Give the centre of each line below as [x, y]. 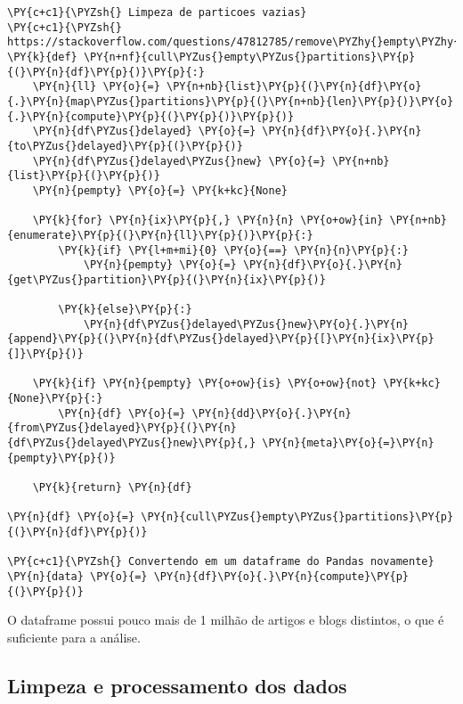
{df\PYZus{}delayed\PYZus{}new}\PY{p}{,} [132, 443]
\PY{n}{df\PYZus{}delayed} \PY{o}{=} [144, 131]
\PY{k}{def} [42, 57]
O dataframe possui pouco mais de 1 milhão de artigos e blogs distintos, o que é [226, 620]
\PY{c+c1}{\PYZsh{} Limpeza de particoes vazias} [157, 12]
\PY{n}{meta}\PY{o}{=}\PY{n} [348, 443]
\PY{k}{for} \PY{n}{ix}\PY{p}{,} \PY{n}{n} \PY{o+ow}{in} [208, 221]
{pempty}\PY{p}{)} [61, 458]
